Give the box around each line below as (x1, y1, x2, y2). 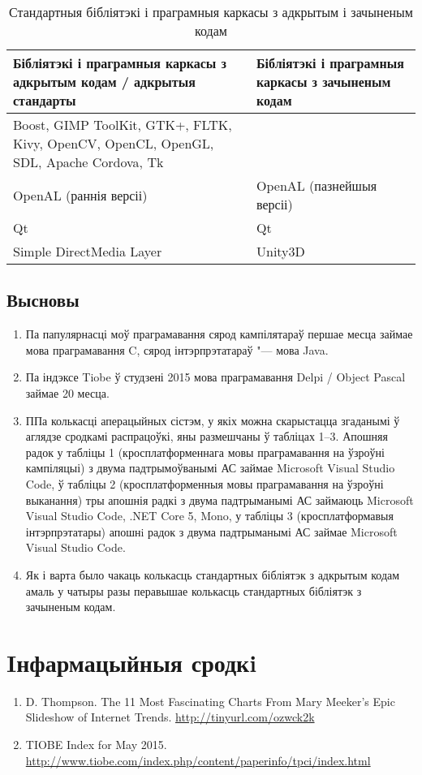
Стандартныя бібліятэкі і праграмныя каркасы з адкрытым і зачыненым (9, 2, 413, 21)
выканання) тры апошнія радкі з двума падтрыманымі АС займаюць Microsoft (25, 491, 414, 508)
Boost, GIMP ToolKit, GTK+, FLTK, (13, 115, 232, 134)
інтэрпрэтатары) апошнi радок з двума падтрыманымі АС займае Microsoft (25, 523, 398, 540)
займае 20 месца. (25, 384, 110, 401)
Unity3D (256, 242, 305, 260)
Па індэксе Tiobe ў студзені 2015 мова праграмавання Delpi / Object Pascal (25, 368, 406, 385)
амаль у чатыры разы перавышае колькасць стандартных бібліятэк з (25, 582, 362, 599)
